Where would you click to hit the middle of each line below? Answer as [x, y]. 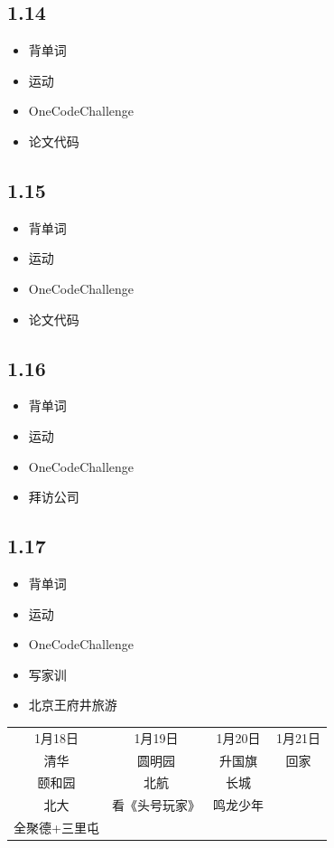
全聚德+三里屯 [56, 828]
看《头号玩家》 [156, 805]
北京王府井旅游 [73, 705]
